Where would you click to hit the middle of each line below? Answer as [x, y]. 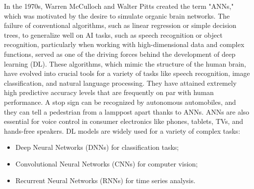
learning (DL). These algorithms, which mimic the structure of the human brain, [125, 63]
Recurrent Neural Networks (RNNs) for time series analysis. [105, 180]
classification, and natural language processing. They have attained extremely [120, 83]
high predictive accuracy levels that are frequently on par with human [109, 92]
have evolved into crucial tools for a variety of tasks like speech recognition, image [127, 73]
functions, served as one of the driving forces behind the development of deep [120, 54]
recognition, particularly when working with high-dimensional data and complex [124, 44]
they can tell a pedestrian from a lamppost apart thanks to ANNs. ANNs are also [127, 111]
